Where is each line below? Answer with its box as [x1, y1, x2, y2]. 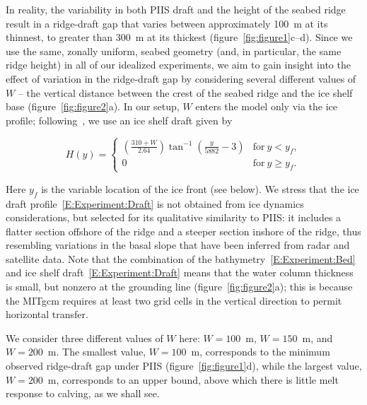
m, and [302, 330, 333, 345]
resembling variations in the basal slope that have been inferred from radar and [6, 237, 350, 252]
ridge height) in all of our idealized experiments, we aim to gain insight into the [6, 57, 351, 72]
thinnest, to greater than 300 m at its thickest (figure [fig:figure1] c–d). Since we [6, 30, 353, 45]
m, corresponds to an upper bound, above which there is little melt [47, 372, 339, 387]
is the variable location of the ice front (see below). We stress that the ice [41, 181, 359, 196]
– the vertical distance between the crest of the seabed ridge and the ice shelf [18, 85, 353, 100]
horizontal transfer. [6, 307, 88, 322]
